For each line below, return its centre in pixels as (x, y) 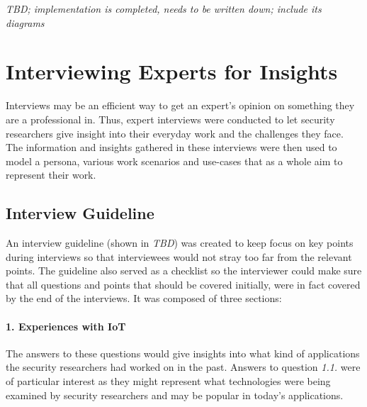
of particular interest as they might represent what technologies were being (168, 381)
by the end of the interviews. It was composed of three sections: (144, 298)
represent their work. (51, 175)
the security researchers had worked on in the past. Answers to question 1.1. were (183, 367)
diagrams (25, 22)
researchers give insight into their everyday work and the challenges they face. (175, 133)
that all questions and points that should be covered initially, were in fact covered (183, 284)
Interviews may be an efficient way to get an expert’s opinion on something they (180, 105)
